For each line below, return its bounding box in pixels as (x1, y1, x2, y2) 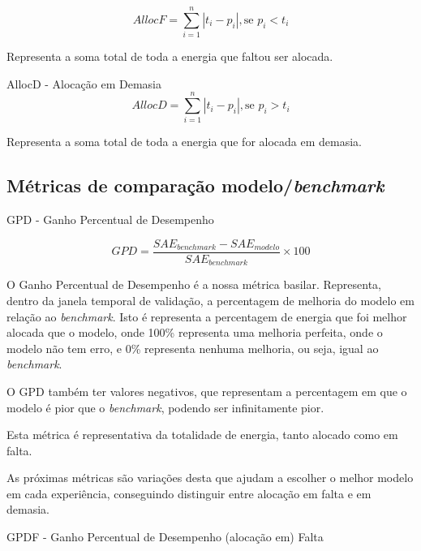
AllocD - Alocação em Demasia (6, 75, 161, 92)
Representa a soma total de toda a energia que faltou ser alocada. (6, 48, 333, 65)
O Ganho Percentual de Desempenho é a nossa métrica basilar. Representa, (6, 276, 382, 293)
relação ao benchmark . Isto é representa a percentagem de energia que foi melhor (6, 308, 407, 325)
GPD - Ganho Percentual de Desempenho (6, 211, 214, 228)
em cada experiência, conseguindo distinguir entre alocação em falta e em (6, 484, 372, 501)
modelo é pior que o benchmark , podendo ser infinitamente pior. (6, 398, 324, 415)
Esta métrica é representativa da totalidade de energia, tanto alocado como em (6, 426, 398, 443)
